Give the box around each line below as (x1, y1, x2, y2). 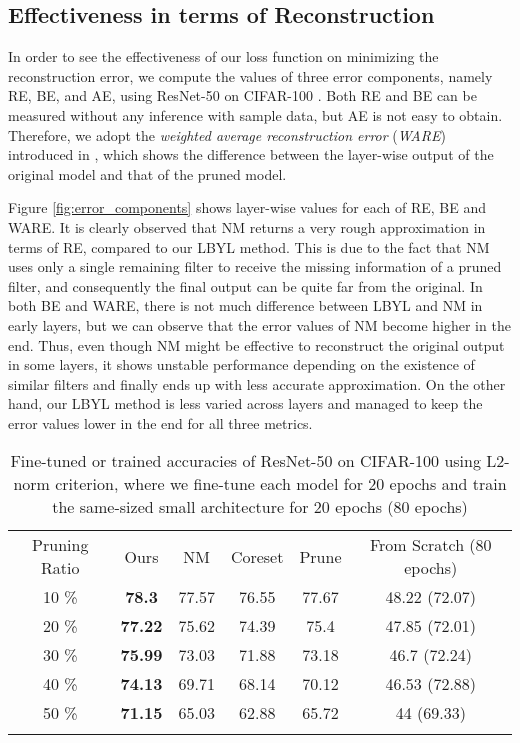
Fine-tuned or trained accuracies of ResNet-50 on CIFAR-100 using (10, 449, 481, 473)
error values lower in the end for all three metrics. (8, 412, 313, 433)
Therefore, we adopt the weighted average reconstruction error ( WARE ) (8, 124, 446, 145)
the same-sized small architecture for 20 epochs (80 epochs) (52, 495, 468, 519)
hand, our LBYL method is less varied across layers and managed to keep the (8, 393, 483, 414)
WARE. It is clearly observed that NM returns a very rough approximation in (8, 216, 486, 237)
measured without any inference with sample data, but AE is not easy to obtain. (8, 104, 503, 125)
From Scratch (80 (369, 533, 492, 557)
